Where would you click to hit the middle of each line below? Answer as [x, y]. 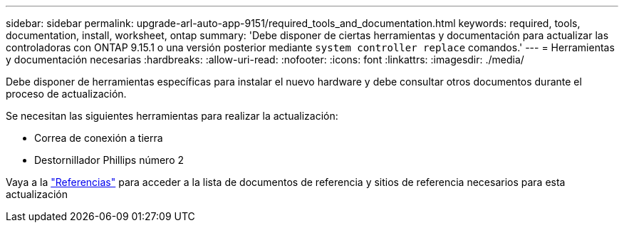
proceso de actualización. [66, 94]
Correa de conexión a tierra [99, 138]
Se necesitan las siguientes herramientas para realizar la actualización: [172, 116]
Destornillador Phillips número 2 [109, 160]
